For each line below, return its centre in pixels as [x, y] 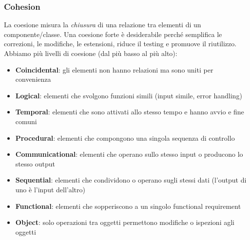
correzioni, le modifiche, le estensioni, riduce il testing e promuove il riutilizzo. [120, 44]
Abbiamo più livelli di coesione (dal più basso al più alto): [91, 53]
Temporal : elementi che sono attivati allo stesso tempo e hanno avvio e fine [130, 112]
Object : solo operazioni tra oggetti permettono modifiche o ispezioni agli [125, 222]
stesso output [35, 163]
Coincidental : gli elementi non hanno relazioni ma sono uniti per [114, 69]
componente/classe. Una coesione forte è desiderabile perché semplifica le [113, 34]
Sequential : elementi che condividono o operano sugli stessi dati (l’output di [131, 180]
